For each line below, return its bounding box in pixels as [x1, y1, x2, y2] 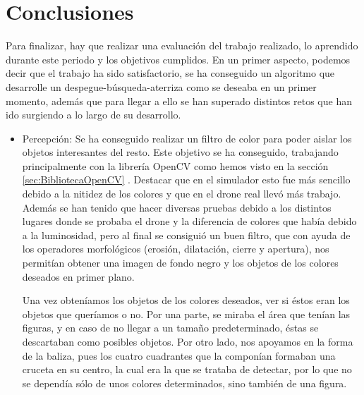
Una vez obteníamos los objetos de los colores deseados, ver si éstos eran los [22, 293, 350, 308]
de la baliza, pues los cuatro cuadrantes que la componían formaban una [22, 348, 336, 363]
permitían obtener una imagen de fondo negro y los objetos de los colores [22, 255, 339, 270]
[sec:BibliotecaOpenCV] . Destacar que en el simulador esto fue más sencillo [22, 172, 351, 187]
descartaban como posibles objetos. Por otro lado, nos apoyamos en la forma [22, 334, 353, 348]
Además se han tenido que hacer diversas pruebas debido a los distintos [22, 200, 332, 214]
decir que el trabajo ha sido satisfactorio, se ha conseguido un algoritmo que [6, 66, 335, 80]
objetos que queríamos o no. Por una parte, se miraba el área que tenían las [22, 306, 351, 321]
